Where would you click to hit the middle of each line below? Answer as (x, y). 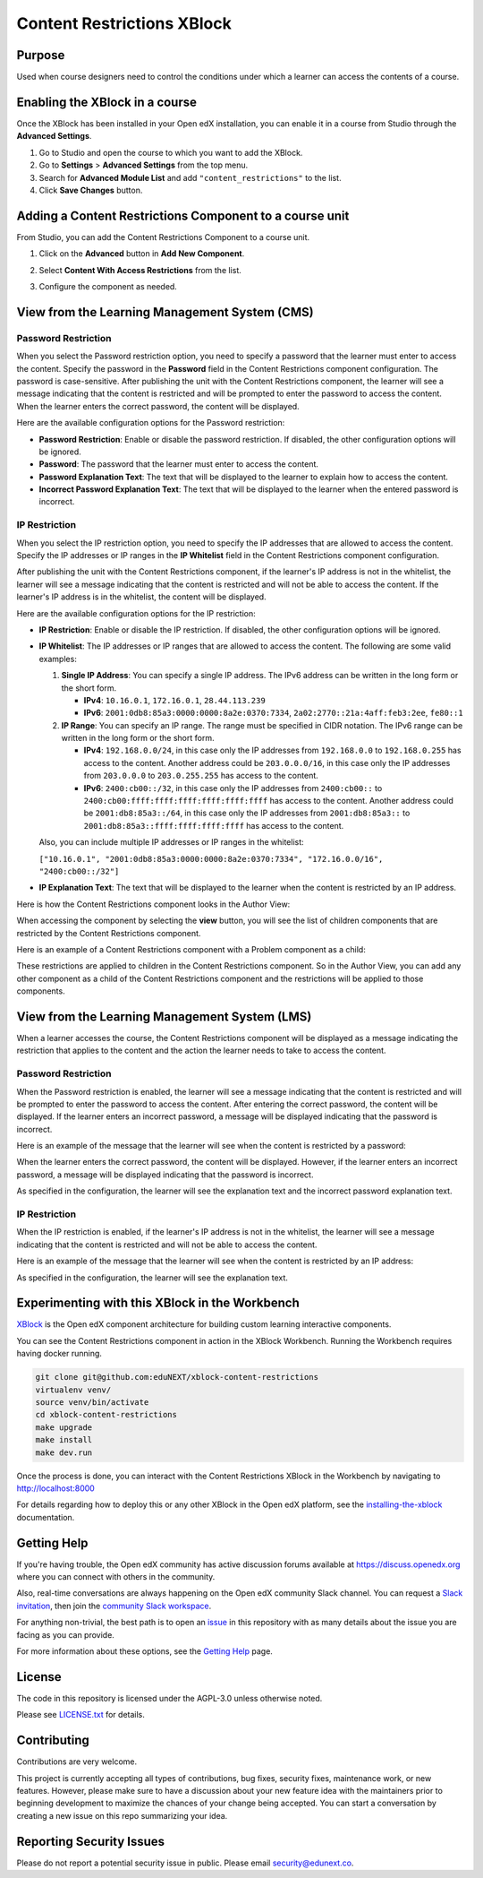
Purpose (41, 55)
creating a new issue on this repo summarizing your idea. (122, 1815)
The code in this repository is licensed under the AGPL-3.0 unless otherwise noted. (169, 1698)
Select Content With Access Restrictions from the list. (140, 270)
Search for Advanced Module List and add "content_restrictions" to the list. (190, 177)
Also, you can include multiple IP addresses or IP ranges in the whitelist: (171, 842)
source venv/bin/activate (92, 1403)
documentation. (46, 1517)
